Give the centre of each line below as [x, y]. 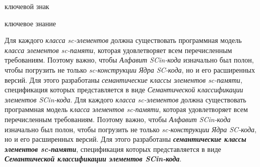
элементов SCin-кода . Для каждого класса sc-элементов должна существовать [125, 99]
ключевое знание [30, 23]
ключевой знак [27, 6]
